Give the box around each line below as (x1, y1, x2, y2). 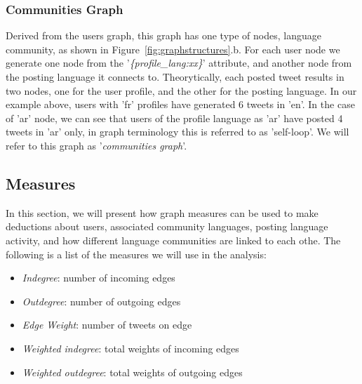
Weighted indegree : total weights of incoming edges (22, 340, 239, 355)
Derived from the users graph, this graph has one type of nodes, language (6, 28, 321, 43)
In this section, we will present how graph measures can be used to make (6, 205, 319, 220)
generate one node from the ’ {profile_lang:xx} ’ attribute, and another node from (6, 55, 352, 70)
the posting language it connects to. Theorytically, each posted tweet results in (6, 69, 344, 84)
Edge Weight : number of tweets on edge (22, 317, 192, 332)
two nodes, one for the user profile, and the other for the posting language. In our (6, 83, 357, 98)
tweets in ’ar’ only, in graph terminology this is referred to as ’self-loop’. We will (6, 124, 349, 139)
